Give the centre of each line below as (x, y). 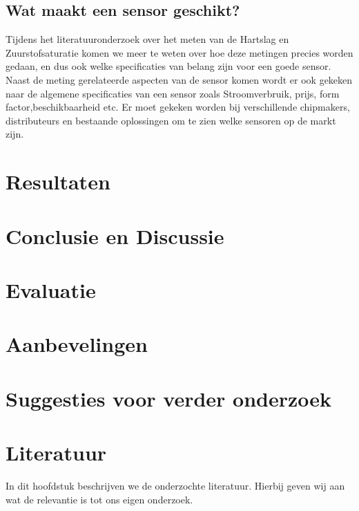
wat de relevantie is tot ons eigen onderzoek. (99, 499)
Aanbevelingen (77, 344)
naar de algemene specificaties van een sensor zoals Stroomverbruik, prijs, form (173, 93)
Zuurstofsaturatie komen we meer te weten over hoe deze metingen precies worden (179, 52)
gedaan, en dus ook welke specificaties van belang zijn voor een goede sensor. (168, 66)
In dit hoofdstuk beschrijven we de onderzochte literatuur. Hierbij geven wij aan (175, 485)
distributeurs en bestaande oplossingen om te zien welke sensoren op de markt (171, 120)
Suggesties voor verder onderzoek (169, 398)
